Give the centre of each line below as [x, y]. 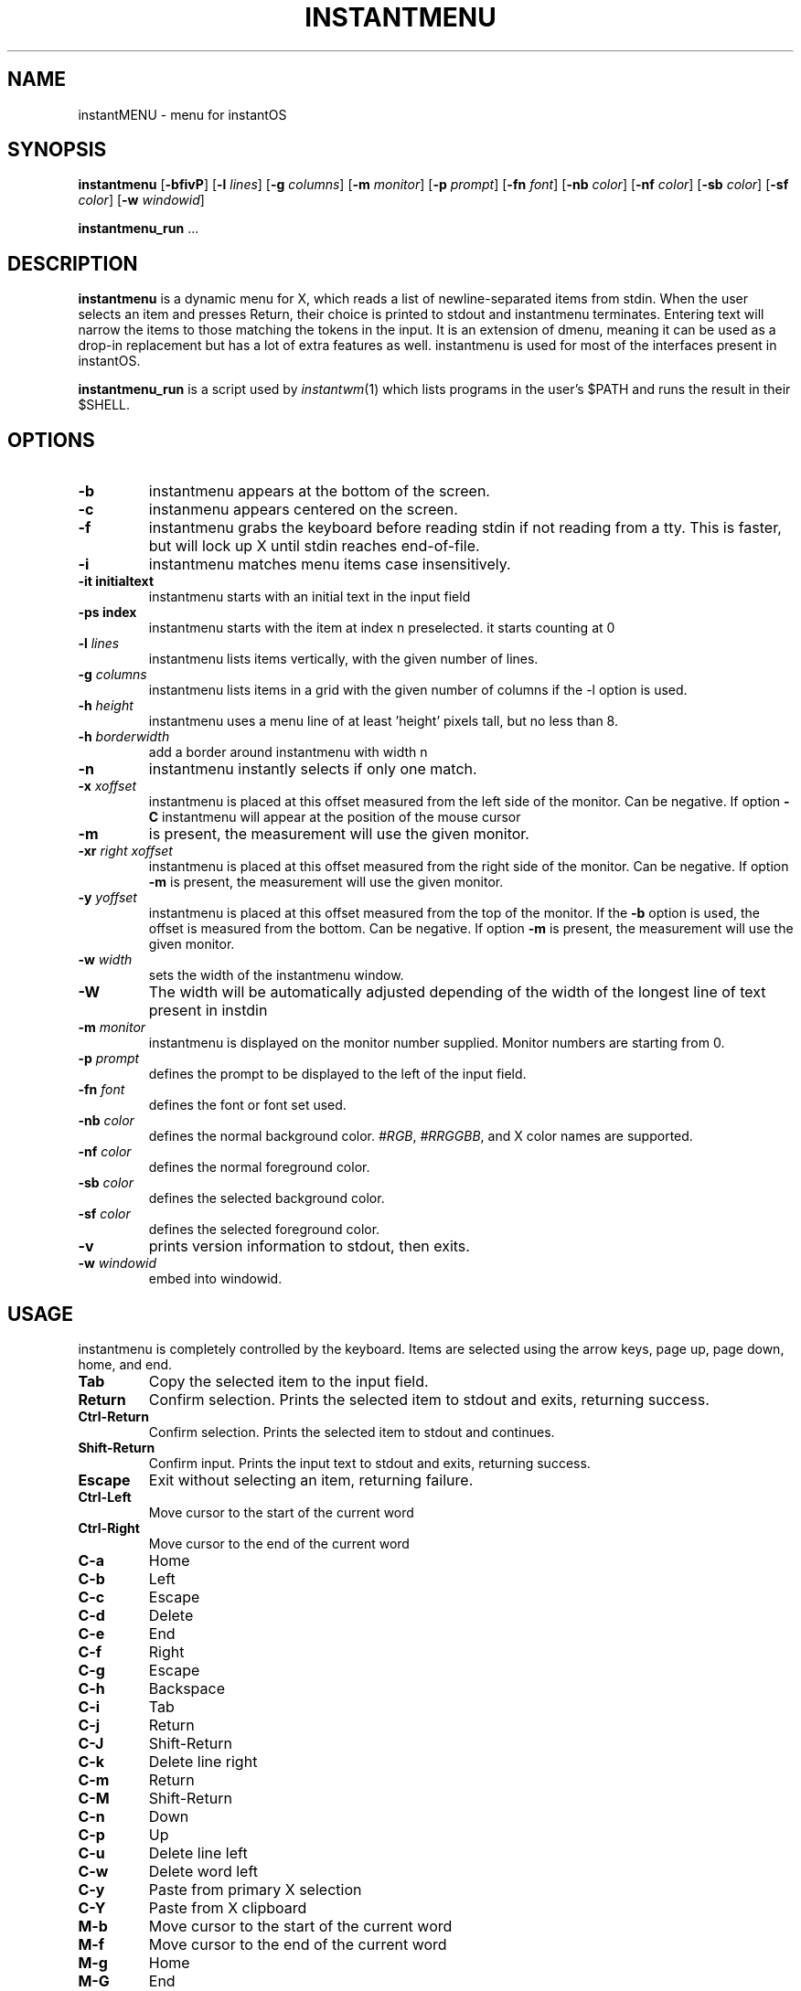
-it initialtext [116, 581]
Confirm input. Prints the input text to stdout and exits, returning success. [369, 1463]
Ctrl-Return [113, 1416]
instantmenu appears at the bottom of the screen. [319, 491]
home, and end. [125, 1364]
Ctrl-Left [105, 1496]
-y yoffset [107, 898]
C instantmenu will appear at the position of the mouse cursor [335, 817]
